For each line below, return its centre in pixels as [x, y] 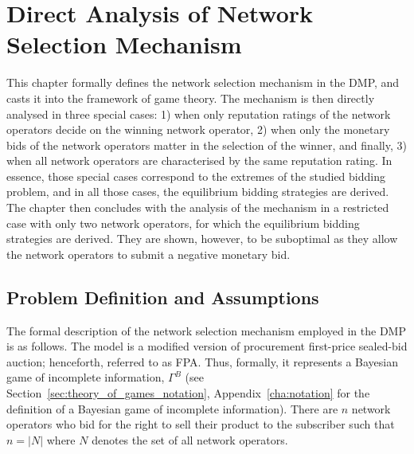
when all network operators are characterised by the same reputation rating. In [199, 160]
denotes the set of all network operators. [190, 439]
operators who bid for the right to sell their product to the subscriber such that [201, 424]
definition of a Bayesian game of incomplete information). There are [172, 408]
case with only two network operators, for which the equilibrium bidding [183, 223]
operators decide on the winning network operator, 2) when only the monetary [198, 129]
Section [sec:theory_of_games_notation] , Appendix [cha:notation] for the [188, 393]
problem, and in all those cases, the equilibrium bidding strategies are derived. [198, 192]
